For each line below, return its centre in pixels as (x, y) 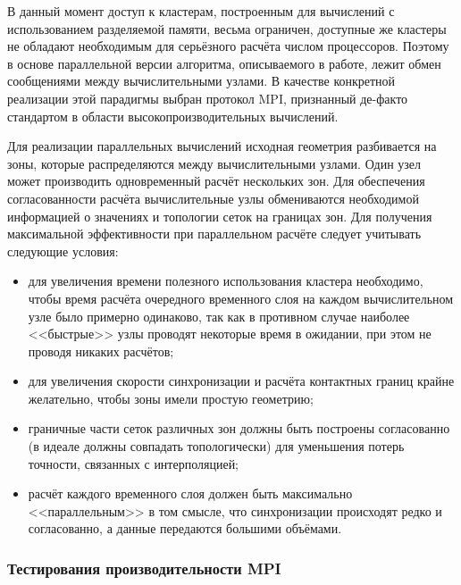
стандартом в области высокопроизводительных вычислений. (173, 116)
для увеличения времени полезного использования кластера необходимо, (226, 281)
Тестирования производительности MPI (144, 568)
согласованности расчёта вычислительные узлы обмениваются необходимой (213, 198)
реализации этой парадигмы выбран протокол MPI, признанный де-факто (208, 98)
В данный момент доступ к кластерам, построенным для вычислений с (201, 11)
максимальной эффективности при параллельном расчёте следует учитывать (214, 234)
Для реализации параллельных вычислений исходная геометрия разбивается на (222, 146)
